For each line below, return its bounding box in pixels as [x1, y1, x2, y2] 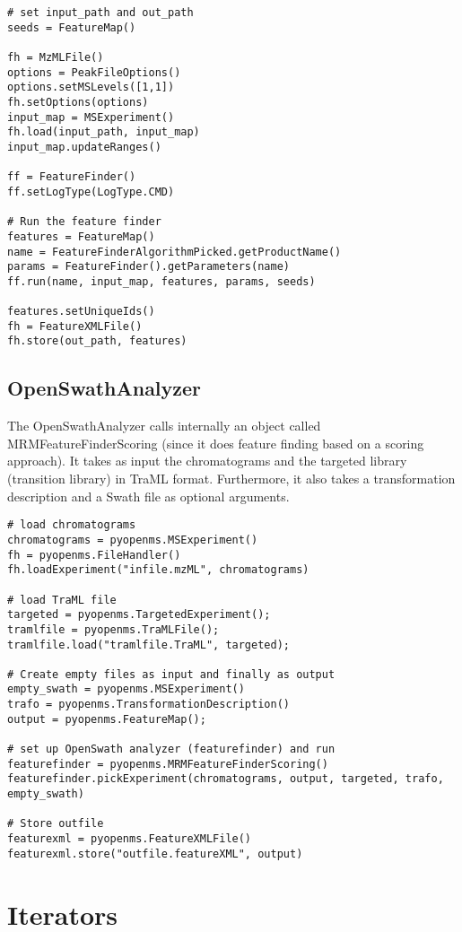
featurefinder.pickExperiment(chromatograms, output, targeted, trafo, [7, 772, 444, 786]
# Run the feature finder [7, 215, 161, 229]
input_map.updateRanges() [7, 140, 161, 153]
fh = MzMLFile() [7, 50, 104, 64]
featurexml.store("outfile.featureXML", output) [7, 847, 303, 860]
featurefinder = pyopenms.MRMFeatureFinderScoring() [7, 757, 328, 771]
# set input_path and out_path [7, 6, 194, 19]
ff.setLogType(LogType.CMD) [7, 185, 175, 198]
